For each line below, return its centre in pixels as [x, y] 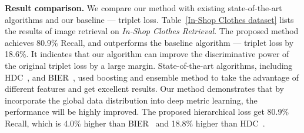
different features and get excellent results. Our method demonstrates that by [145, 89]
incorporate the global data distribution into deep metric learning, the [131, 100]
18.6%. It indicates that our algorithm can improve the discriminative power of [147, 54]
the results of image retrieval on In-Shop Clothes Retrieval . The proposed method [152, 31]
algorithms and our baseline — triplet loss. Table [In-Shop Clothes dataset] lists [149, 19]
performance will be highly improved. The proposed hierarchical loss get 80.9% [147, 112]
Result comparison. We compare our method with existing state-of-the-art [143, 8]
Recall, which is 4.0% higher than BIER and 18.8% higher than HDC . [135, 123]
